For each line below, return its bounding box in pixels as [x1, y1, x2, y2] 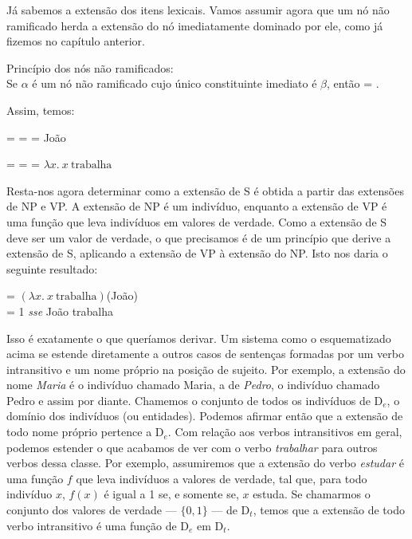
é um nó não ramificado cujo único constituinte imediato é [32, 75, 317, 92]
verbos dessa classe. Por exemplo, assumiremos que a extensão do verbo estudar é [6, 454, 404, 471]
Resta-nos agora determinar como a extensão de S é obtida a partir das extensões [6, 182, 404, 199]
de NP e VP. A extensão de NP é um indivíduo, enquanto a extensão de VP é [6, 198, 387, 214]
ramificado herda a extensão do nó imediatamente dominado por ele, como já [6, 17, 383, 33]
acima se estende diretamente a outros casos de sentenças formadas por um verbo [6, 345, 404, 362]
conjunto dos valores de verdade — [6, 502, 177, 518]
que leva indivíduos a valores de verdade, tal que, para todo [76, 470, 367, 486]
